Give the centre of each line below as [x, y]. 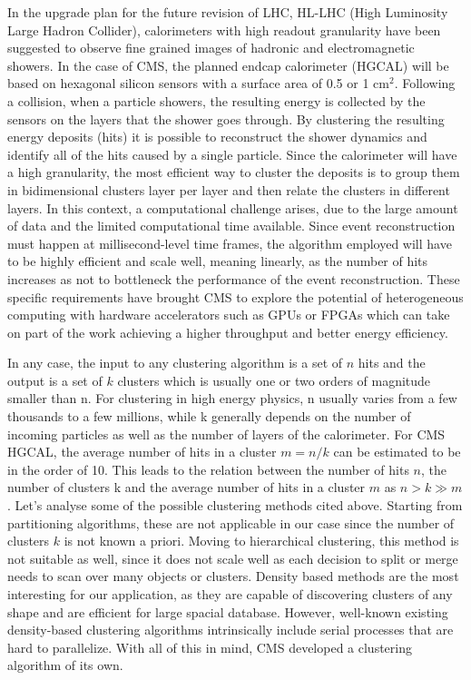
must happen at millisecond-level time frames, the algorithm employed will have [230, 243]
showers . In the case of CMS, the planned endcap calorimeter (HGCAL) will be [228, 65]
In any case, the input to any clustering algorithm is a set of [175, 363]
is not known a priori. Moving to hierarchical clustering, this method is [261, 541]
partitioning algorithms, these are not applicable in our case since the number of [231, 522]
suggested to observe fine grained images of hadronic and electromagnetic [211, 48]
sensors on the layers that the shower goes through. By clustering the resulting [226, 118]
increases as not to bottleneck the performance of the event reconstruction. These [234, 278]
